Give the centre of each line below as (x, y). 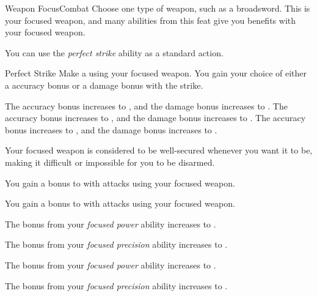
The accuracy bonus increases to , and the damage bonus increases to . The (146, 105)
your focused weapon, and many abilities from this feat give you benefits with (151, 20)
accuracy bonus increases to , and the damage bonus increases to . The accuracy (155, 118)
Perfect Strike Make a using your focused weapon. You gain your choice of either (156, 73)
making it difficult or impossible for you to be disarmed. (110, 162)
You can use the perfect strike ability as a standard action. (114, 52)
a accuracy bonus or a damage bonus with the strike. (104, 85)
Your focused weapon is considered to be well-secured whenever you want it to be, (159, 150)
